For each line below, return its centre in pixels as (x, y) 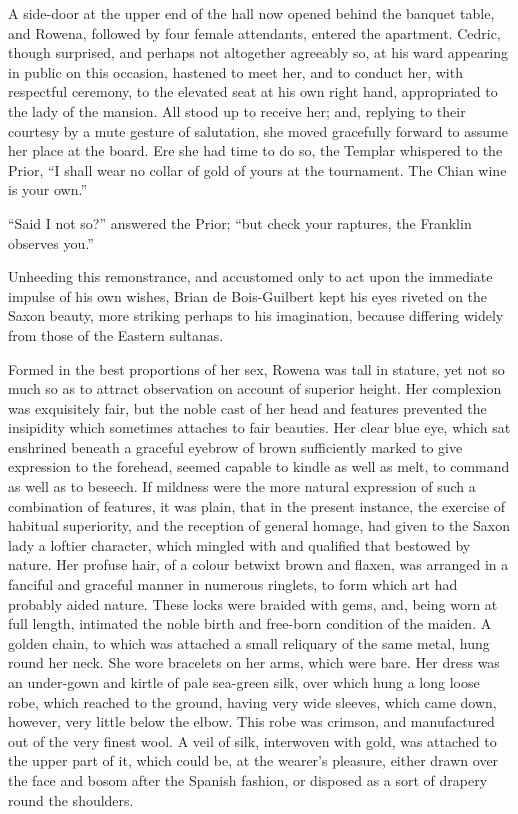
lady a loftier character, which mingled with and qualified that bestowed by (239, 544)
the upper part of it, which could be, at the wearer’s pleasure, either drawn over (253, 760)
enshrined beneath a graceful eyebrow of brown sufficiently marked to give (235, 446)
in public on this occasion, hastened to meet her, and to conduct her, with (235, 71)
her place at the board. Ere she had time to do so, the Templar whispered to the (255, 150)
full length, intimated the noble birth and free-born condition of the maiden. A (250, 623)
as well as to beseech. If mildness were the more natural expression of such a (242, 486)
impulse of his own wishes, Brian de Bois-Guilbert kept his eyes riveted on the (248, 295)
